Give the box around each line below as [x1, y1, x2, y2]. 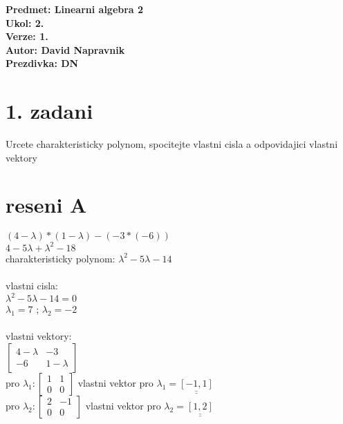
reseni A [6, 191, 87, 219]
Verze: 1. [6, 29, 48, 44]
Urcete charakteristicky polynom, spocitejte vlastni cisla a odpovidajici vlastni [6, 137, 338, 151]
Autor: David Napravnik [6, 42, 125, 57]
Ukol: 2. [6, 15, 44, 30]
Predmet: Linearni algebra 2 [6, 2, 144, 16]
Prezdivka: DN [6, 56, 79, 70]
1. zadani [6, 97, 93, 125]
